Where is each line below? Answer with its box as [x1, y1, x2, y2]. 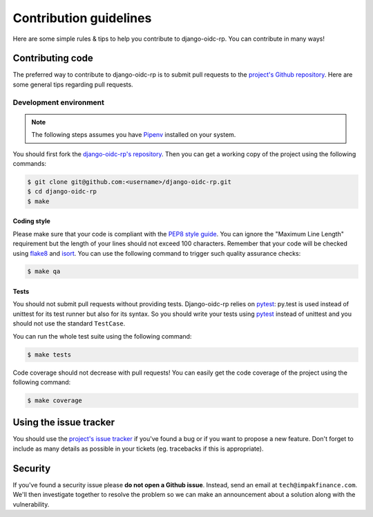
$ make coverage [27, 396, 83, 404]
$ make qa [27, 267, 61, 276]
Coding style [12, 217, 51, 225]
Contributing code [12, 53, 93, 64]
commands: [12, 159, 47, 167]
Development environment [12, 97, 105, 107]
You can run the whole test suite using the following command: [12, 332, 192, 340]
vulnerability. [12, 500, 50, 508]
